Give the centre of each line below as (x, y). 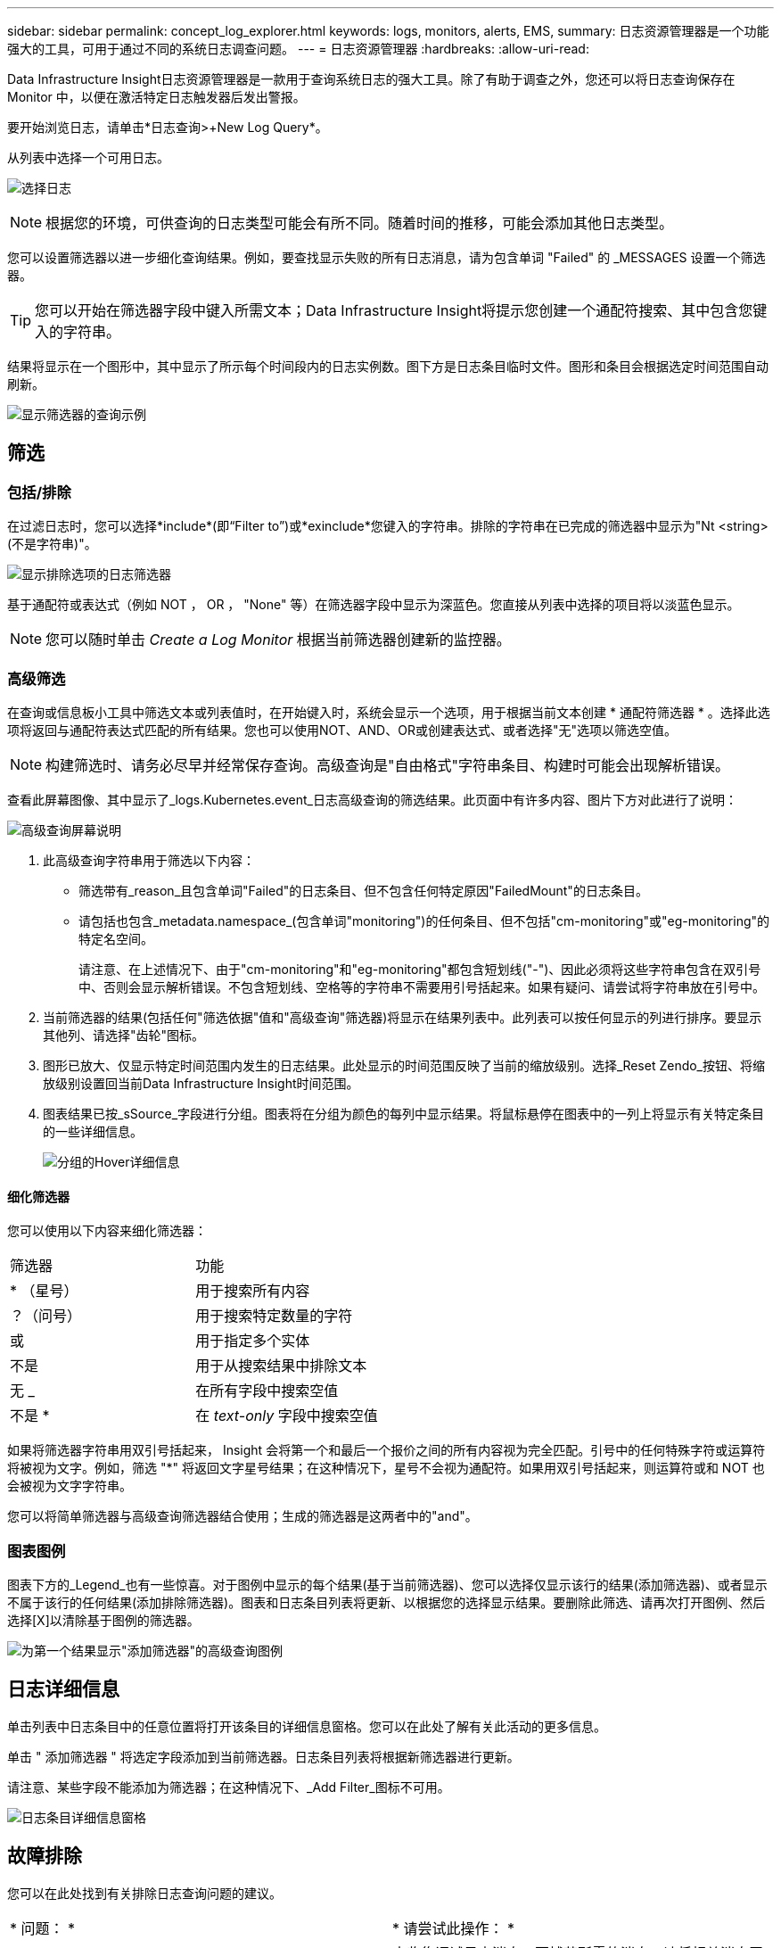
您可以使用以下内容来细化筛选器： (107, 1231)
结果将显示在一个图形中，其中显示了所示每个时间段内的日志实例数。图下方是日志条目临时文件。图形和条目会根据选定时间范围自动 (388, 366)
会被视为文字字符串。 (70, 1486)
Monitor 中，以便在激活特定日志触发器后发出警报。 (156, 97)
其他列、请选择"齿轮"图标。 (124, 1035)
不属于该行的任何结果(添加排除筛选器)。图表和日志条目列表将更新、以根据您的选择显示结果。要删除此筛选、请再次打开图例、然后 (386, 1602)
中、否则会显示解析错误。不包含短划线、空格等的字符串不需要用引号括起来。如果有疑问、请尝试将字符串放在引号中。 (422, 986)
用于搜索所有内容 (253, 1291)
